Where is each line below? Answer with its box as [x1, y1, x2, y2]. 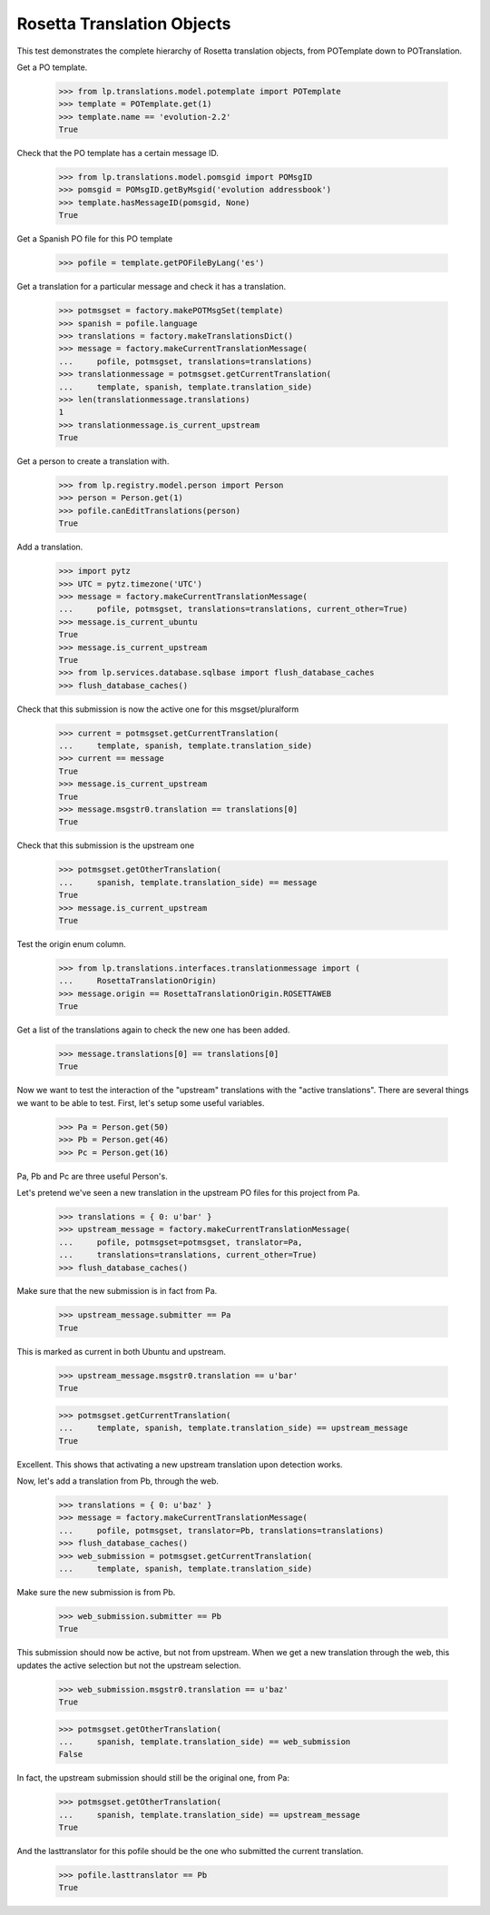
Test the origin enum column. [16, 938, 126, 949]
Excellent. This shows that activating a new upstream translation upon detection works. [16, 1458, 344, 1470]
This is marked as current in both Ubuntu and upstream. [16, 1346, 227, 1357]
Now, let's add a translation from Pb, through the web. [16, 1476, 220, 1486]
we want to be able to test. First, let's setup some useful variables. [16, 1097, 265, 1108]
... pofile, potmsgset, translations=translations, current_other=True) [58, 604, 408, 615]
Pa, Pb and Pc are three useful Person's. [16, 1170, 168, 1181]
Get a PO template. [16, 62, 88, 73]
